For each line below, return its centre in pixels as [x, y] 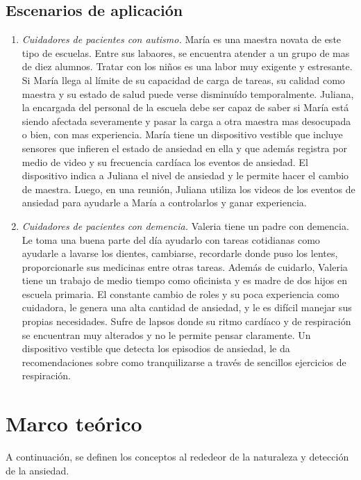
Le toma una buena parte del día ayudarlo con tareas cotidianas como [171, 239]
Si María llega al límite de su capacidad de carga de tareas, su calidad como [183, 80]
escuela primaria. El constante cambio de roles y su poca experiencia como [180, 293]
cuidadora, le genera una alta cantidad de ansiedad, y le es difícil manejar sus [187, 307]
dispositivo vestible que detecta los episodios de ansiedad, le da [156, 348]
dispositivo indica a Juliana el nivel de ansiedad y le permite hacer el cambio [185, 175]
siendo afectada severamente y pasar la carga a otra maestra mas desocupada [186, 121]
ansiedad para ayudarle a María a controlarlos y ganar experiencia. [164, 202]
